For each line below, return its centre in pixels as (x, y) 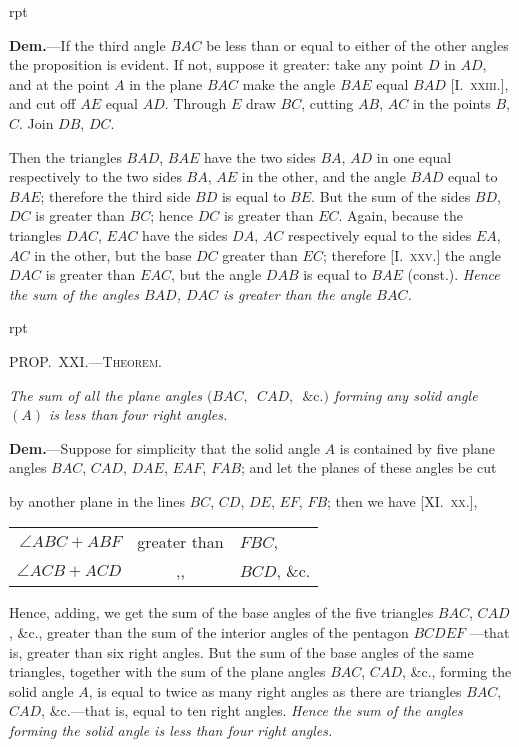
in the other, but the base (113, 254)
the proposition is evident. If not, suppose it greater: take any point (216, 64)
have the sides (185, 234)
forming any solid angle (405, 394)
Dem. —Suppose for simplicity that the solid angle (164, 447)
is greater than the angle (297, 293)
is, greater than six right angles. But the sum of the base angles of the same (241, 651)
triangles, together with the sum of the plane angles (167, 671)
